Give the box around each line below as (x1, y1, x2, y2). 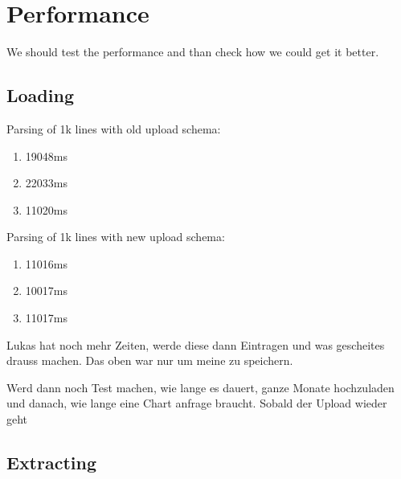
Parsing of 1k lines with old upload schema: (6, 120, 221, 137)
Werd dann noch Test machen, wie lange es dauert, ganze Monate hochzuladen (6, 379, 395, 395)
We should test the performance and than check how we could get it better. (6, 43, 379, 60)
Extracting (6, 450, 97, 475)
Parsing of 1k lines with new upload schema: (6, 228, 225, 245)
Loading (6, 83, 74, 108)
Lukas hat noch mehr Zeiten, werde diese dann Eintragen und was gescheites (6, 336, 385, 353)
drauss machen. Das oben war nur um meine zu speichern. (6, 352, 293, 369)
